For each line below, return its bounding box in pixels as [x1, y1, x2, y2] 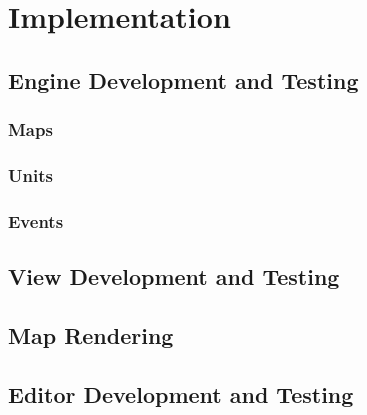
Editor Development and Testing [8, 378, 354, 409]
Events [8, 208, 64, 233]
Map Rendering [8, 319, 174, 350]
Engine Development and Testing [8, 64, 359, 95]
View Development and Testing [8, 261, 340, 292]
